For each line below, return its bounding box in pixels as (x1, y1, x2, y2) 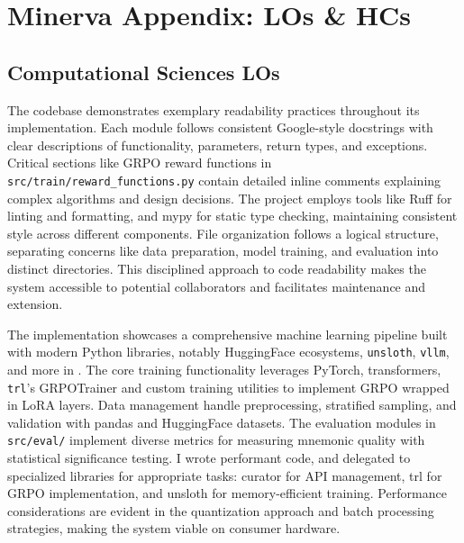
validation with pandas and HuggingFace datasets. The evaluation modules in (7, 412, 436, 431)
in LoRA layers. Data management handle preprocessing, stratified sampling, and (7, 395, 457, 414)
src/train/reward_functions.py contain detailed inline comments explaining (7, 170, 441, 189)
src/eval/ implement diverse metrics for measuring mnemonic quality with (7, 430, 425, 449)
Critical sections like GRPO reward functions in (7, 153, 272, 172)
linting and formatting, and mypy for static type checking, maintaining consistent (7, 206, 458, 225)
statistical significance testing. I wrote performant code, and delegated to (7, 448, 411, 467)
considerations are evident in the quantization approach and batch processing (7, 501, 434, 520)
